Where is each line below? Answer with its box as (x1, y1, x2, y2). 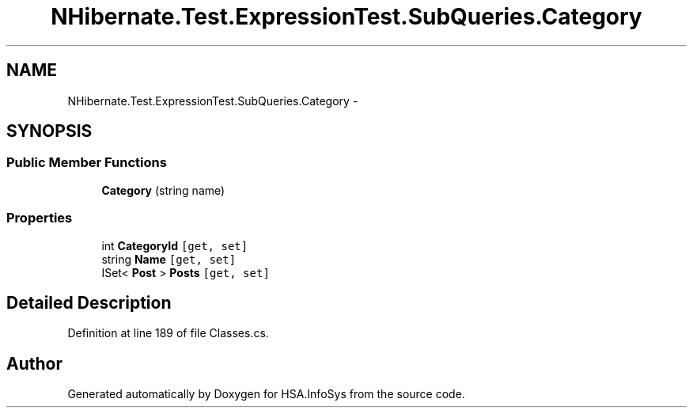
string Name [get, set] (101, 252, 237, 266)
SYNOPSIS (6, 121, 93, 142)
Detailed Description (6, 292, 172, 313)
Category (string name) (101, 183, 225, 197)
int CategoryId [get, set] (101, 238, 248, 253)
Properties (6, 210, 73, 226)
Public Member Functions (6, 154, 167, 171)
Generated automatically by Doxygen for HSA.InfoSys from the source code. (67, 387, 465, 401)
